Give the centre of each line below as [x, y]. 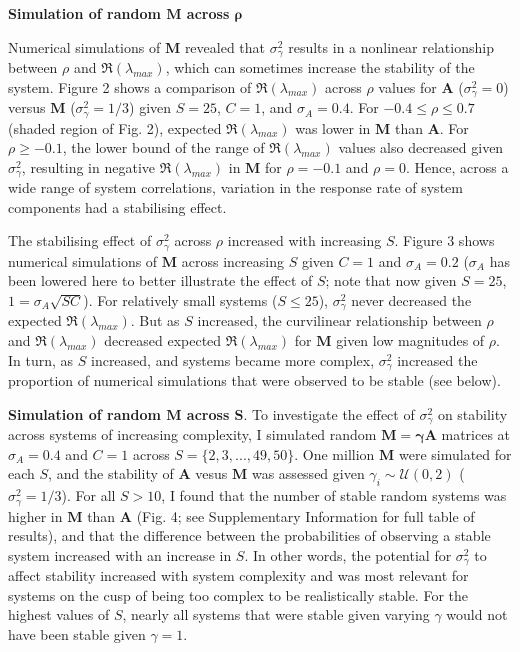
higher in [35, 515]
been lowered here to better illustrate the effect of [160, 280]
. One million [334, 453]
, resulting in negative [88, 166]
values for [407, 86]
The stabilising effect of [80, 240]
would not [477, 614]
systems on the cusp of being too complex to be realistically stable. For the [238, 594]
